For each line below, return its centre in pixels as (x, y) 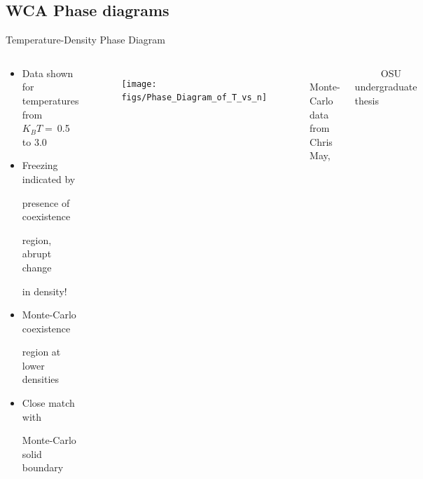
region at (41, 352)
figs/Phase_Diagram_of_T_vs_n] (194, 98)
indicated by (49, 178)
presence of (46, 202)
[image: (139, 84)
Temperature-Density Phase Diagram (85, 40)
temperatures (50, 100)
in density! (44, 291)
